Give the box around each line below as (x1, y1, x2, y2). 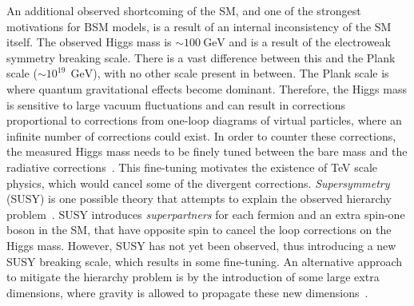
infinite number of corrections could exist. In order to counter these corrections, (6, 127, 396, 144)
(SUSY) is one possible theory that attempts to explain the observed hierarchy (6, 190, 392, 207)
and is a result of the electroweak (229, 34, 391, 50)
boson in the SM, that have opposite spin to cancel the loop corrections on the (6, 221, 392, 238)
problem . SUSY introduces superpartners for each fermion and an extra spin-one (6, 205, 405, 222)
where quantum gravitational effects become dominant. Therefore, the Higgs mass (6, 80, 407, 97)
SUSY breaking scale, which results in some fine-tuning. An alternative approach (6, 252, 403, 269)
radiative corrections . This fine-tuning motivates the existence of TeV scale (6, 158, 378, 175)
